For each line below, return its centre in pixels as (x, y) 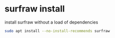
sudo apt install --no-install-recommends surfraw (57, 31)
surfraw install (35, 9)
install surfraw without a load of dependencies (51, 22)
